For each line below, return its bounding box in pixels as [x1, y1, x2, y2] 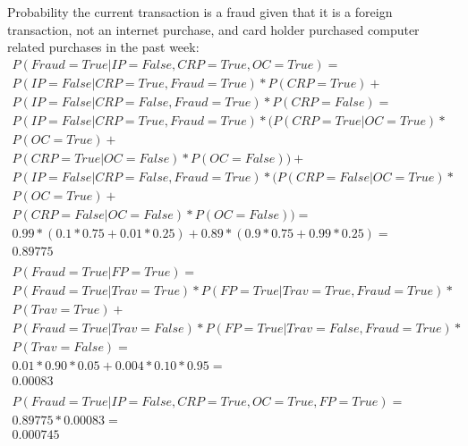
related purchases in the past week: [7, 38, 200, 56]
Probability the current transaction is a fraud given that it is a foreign [7, 3, 393, 21]
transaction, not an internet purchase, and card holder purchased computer [7, 20, 420, 38]
